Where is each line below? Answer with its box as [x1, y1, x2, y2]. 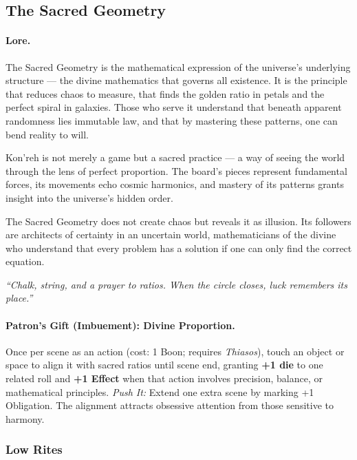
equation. [6, 254, 45, 269]
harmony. [6, 411, 45, 426]
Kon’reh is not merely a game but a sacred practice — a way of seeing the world [6, 150, 345, 165]
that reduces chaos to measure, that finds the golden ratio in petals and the [6, 86, 325, 101]
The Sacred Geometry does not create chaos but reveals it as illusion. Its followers [6, 213, 351, 228]
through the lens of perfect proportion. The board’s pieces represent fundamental [6, 163, 347, 178]
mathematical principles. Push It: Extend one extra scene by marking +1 [6, 384, 314, 399]
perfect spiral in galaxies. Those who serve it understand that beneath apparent [6, 100, 342, 114]
